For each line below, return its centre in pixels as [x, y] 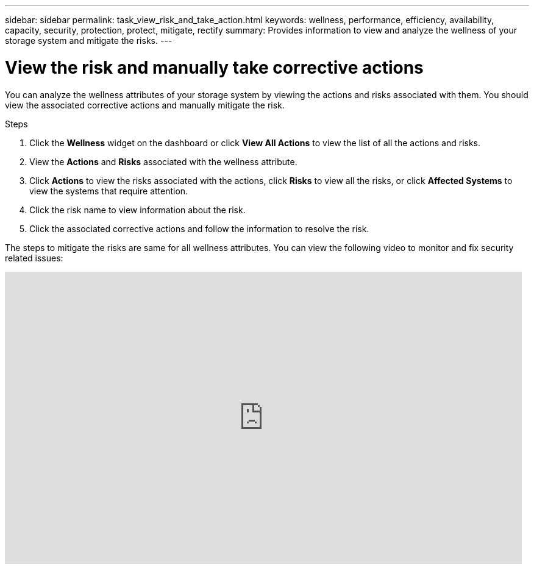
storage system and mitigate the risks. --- [89, 41]
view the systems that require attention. [109, 191]
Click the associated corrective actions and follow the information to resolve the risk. [199, 228]
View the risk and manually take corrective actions [214, 67]
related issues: [34, 258]
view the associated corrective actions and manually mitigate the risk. [145, 105]
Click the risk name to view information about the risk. [137, 210]
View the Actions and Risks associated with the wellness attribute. [163, 161]
